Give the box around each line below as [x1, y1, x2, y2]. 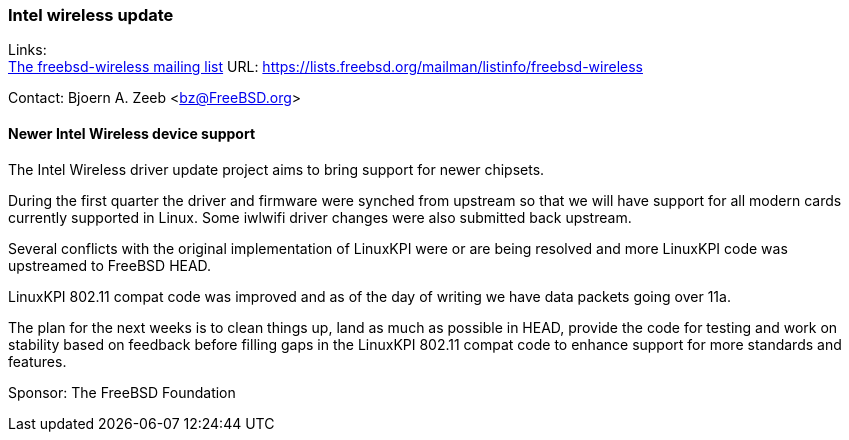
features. [8, 352, 67, 370]
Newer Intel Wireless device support [8, 124, 256, 142]
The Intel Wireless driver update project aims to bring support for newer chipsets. [8, 160, 545, 178]
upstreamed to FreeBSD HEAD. [8, 256, 212, 274]
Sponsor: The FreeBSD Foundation [8, 383, 236, 401]
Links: [8, 41, 47, 59]
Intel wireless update [8, 5, 174, 25]
